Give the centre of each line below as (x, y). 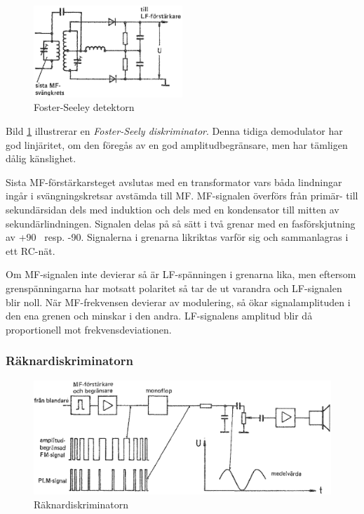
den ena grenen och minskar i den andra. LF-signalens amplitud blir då (159, 316)
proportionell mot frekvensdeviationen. (89, 329)
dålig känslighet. (41, 158)
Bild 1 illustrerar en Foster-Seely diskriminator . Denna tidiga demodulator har (174, 131)
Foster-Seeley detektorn (84, 107)
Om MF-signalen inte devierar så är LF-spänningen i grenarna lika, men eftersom (181, 274)
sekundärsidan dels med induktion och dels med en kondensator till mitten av (173, 209)
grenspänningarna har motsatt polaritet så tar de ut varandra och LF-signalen (174, 288)
